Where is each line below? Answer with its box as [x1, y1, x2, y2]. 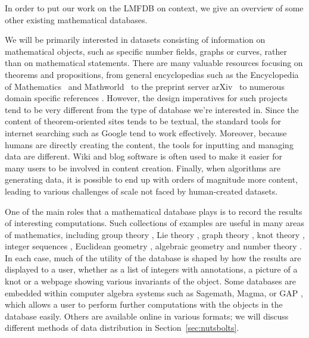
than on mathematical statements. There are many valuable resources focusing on [5, 57, 303, 69]
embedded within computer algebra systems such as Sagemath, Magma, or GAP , [5, 286, 303, 299]
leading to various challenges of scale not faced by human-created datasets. [5, 184, 278, 197]
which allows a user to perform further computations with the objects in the [5, 298, 283, 311]
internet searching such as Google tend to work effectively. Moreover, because [5, 126, 287, 139]
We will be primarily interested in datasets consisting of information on [5, 33, 266, 46]
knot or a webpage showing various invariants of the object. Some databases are [5, 275, 296, 287]
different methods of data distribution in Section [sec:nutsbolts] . [5, 321, 239, 334]
